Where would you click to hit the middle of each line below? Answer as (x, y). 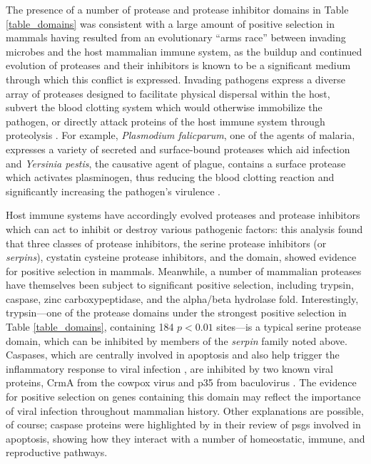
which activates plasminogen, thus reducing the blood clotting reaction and (170, 177)
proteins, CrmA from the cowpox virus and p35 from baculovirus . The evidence (181, 382)
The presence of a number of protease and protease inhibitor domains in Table (177, 9)
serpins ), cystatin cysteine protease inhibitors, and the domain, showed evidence (181, 257)
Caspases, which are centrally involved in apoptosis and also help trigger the (173, 355)
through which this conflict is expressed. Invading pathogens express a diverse (176, 79)
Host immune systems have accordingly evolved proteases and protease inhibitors (183, 215)
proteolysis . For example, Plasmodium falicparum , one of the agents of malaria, (181, 135)
